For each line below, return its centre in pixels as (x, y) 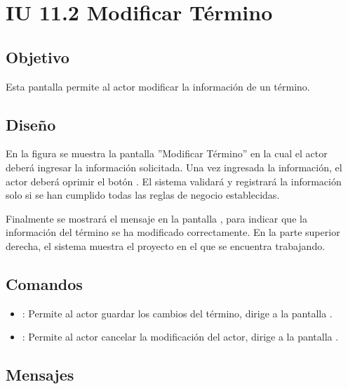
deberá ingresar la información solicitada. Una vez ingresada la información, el (174, 167)
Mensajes (40, 375)
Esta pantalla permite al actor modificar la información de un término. (158, 86)
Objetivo (38, 57)
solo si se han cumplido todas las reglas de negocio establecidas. (143, 195)
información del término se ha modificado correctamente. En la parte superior (173, 232)
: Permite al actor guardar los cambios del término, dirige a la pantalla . (177, 313)
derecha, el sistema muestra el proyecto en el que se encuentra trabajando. (166, 245)
